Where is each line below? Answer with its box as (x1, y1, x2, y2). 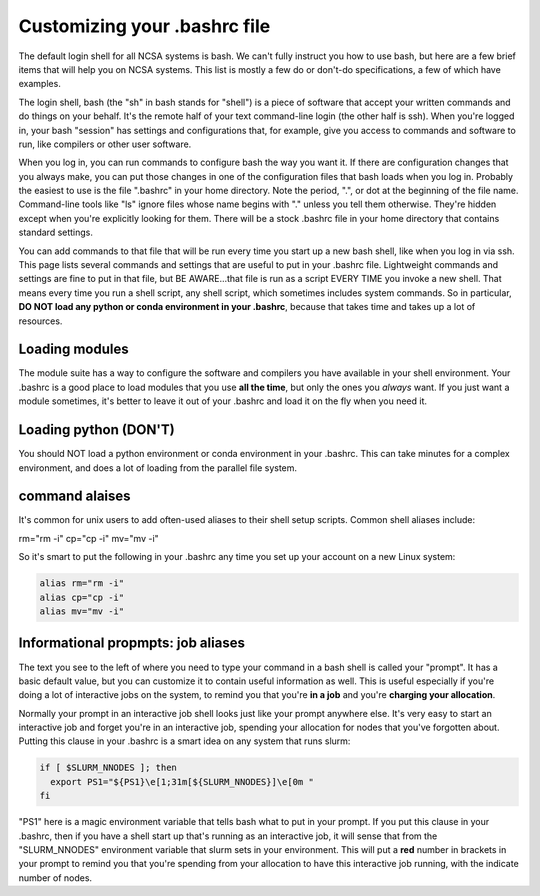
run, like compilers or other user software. (18, 138, 192, 150)
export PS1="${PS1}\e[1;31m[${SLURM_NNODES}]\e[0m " (50, 776, 314, 787)
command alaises (18, 488, 131, 505)
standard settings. (18, 226, 94, 239)
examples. (18, 78, 62, 90)
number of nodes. (18, 871, 93, 884)
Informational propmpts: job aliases (18, 635, 245, 652)
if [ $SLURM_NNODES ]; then (39, 762, 177, 774)
